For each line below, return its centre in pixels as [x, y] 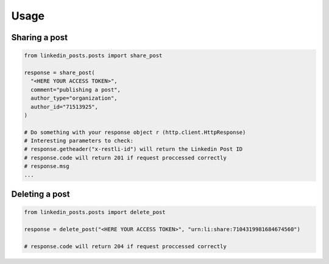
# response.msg [47, 166]
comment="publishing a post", [76, 89]
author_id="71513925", [65, 107]
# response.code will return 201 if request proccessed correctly [125, 158]
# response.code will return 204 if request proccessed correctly [125, 246]
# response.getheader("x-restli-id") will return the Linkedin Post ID [133, 149]
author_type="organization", [74, 98]
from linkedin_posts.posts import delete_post [95, 212]
